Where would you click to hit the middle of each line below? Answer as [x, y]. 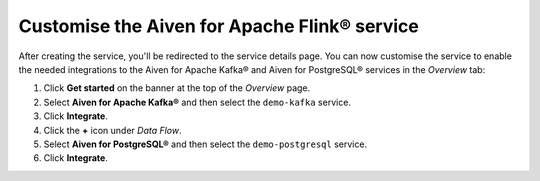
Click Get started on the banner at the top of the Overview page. [177, 88]
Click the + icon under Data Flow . [112, 130]
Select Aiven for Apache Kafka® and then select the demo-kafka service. [197, 102]
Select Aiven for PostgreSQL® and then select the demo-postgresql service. [205, 144]
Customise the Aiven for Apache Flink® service [218, 26]
